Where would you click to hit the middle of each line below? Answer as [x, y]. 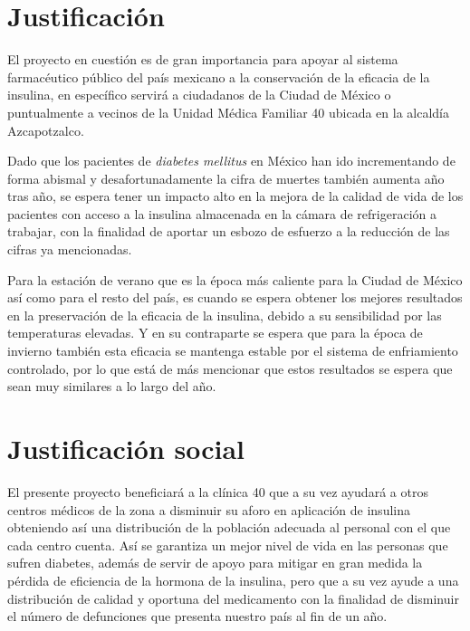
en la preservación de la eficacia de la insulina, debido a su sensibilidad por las [225, 315]
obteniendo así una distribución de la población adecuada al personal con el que [229, 527]
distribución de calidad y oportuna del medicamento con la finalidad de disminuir [233, 598]
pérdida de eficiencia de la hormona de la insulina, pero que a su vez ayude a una [233, 580]
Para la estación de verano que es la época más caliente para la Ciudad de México [235, 279]
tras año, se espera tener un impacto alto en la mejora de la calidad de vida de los [235, 196]
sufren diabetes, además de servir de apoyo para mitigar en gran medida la [215, 563]
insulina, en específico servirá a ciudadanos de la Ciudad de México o [199, 95]
